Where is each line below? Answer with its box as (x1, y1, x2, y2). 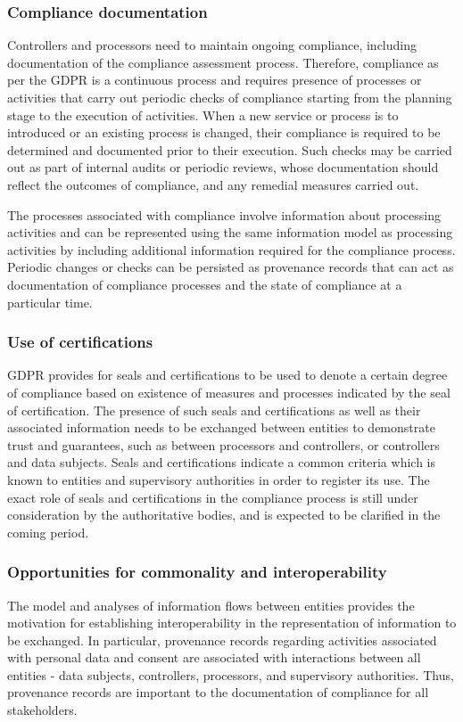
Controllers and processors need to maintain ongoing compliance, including (7, 36, 417, 54)
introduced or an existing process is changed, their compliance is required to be (7, 123, 441, 142)
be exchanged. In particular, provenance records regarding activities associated (7, 630, 437, 649)
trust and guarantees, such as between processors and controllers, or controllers (7, 435, 440, 454)
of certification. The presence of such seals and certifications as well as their (7, 400, 421, 419)
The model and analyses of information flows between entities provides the (7, 595, 415, 614)
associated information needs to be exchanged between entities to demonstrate (7, 418, 435, 437)
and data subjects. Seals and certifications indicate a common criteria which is (7, 453, 435, 472)
